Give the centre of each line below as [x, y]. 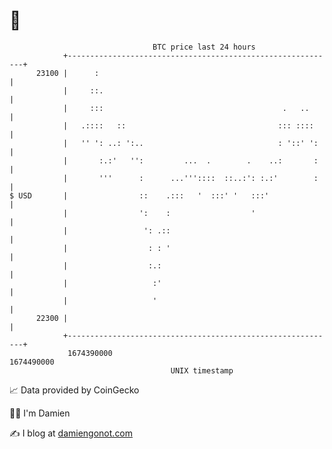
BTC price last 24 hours [204, 47]
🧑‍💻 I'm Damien [40, 413]
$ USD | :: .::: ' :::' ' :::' [139, 195]
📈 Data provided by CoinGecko [74, 390]
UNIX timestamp [202, 370]
